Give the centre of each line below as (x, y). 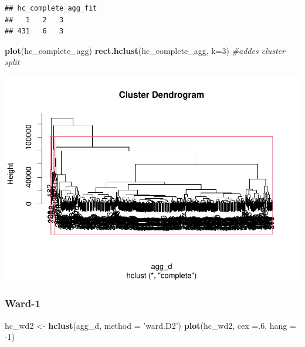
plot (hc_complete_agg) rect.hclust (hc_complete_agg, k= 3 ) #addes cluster (145, 50)
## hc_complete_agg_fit (51, 8)
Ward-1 (23, 303)
